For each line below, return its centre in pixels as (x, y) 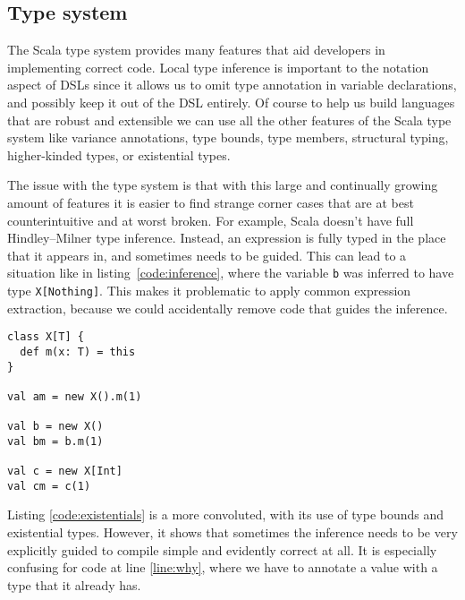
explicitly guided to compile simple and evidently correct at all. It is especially (222, 549)
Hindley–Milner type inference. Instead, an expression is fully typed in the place (227, 238)
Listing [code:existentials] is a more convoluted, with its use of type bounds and (226, 514)
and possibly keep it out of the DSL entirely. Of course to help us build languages (231, 102)
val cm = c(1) (49, 486)
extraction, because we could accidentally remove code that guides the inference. (228, 308)
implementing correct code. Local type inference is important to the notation (218, 67)
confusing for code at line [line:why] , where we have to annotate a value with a (223, 567)
